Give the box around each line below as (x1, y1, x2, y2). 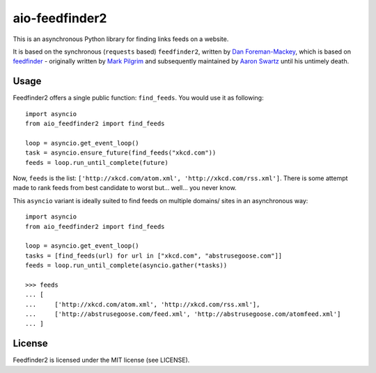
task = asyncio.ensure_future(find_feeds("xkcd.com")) (25, 149, 217, 157)
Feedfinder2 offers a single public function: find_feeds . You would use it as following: (13, 94, 264, 102)
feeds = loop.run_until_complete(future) (25, 159, 169, 166)
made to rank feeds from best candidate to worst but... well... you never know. (13, 184, 237, 192)
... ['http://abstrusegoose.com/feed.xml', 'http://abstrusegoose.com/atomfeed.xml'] (25, 310, 341, 318)
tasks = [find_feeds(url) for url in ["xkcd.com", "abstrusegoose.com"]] (25, 251, 283, 260)
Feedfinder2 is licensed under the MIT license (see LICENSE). (13, 356, 190, 365)
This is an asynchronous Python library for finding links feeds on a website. (13, 35, 229, 43)
